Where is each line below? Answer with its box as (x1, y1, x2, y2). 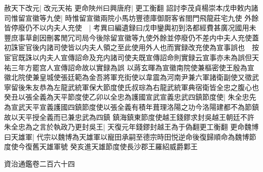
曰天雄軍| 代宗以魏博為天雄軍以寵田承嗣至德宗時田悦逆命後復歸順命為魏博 (4, 131, 249, 142)
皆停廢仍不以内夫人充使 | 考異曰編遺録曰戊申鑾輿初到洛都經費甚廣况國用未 (4, 22, 256, 33)
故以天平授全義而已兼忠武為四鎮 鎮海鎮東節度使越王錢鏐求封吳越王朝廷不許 (4, 111, 254, 122)
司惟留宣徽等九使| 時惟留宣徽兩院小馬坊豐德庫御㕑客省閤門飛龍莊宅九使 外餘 (4, 12, 259, 23)
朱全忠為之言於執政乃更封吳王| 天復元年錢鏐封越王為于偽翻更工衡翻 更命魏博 (4, 121, 259, 132)
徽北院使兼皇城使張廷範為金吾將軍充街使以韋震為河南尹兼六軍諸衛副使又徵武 (4, 72, 259, 82)
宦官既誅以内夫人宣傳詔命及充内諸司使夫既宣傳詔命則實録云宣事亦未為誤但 (4, 52, 252, 62)
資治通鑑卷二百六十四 (4, 158, 75, 168)
